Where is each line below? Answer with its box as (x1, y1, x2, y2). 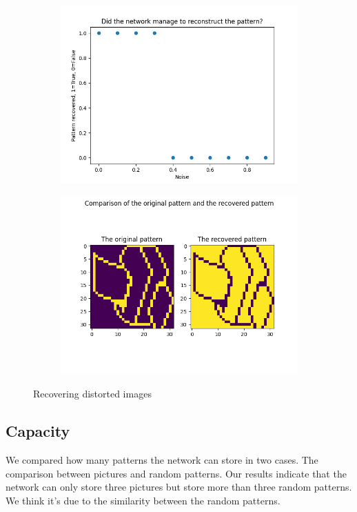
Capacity (6, 420, 70, 442)
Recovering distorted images (33, 386, 152, 401)
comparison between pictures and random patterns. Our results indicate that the (6, 466, 347, 480)
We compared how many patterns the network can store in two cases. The (6, 452, 318, 466)
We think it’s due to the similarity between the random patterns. (6, 493, 280, 507)
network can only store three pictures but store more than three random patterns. (6, 480, 352, 494)
